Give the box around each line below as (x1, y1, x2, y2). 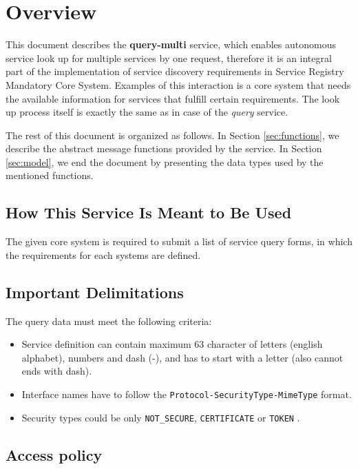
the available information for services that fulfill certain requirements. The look (6, 91, 340, 105)
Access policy (6, 444, 103, 465)
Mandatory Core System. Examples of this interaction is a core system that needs (6, 77, 351, 92)
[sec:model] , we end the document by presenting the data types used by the (6, 154, 324, 169)
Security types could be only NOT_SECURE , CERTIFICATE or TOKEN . (21, 410, 300, 424)
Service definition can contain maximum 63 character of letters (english (21, 337, 323, 351)
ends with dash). (21, 364, 92, 378)
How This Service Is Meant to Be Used (6, 202, 292, 223)
